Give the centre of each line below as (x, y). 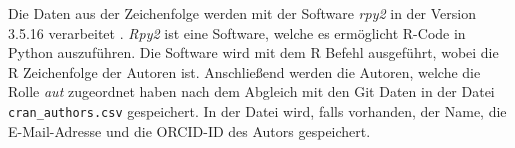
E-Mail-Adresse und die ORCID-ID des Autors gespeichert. (189, 130)
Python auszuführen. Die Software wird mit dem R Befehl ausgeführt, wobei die (253, 52)
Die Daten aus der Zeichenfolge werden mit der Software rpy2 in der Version (242, 13)
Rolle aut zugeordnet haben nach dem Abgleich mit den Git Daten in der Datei (251, 91)
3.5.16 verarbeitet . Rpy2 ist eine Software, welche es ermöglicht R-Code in (237, 32)
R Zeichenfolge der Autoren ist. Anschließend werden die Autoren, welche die (244, 71)
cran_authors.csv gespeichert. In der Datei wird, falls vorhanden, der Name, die (257, 110)
